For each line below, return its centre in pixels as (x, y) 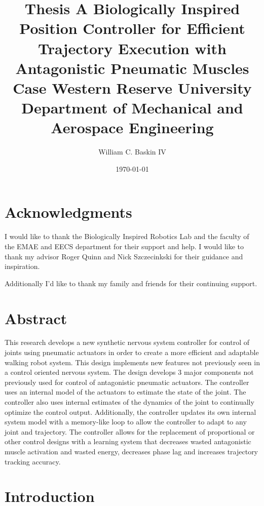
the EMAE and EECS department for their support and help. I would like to (124, 246)
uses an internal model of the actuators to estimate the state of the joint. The (125, 392)
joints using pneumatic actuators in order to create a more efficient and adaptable (132, 352)
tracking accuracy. (33, 461)
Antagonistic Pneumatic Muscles (132, 68)
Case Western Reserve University (132, 87)
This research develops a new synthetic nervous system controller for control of (127, 342)
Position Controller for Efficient (132, 28)
